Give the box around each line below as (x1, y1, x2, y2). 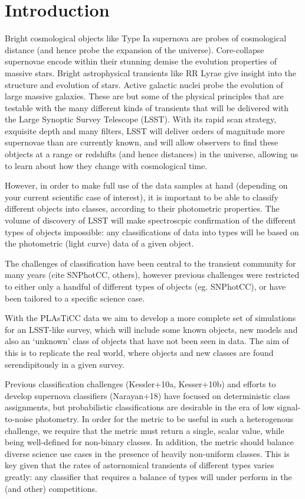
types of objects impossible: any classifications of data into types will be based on (5, 225, 299, 238)
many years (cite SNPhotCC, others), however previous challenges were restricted (5, 268, 300, 281)
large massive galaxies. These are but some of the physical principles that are (5, 90, 284, 102)
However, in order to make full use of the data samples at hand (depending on (5, 179, 288, 192)
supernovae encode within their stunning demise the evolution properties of (5, 55, 277, 67)
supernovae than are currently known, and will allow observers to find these (5, 136, 278, 148)
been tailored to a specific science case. (5, 291, 145, 304)
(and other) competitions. (5, 482, 97, 494)
